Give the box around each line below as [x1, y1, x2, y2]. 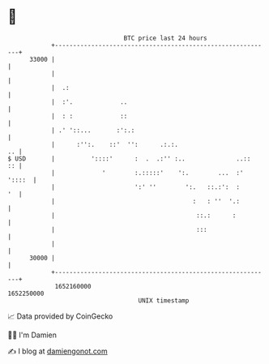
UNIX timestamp [138, 296, 190, 305]
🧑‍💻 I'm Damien [7, 330, 58, 340]
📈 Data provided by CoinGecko [7, 311, 113, 321]
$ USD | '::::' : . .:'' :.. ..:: [7, 154, 251, 163]
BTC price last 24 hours [123, 34, 207, 42]
